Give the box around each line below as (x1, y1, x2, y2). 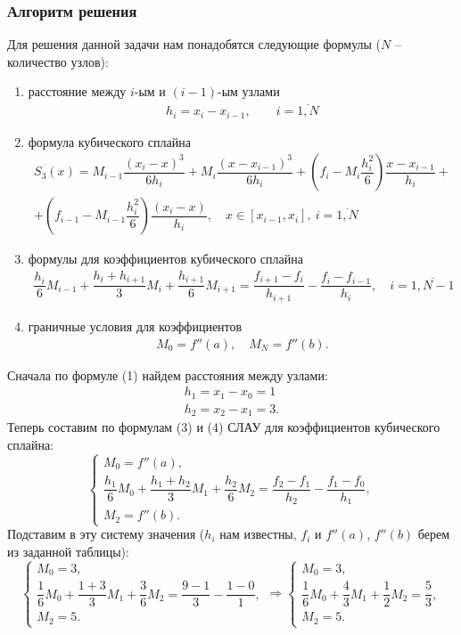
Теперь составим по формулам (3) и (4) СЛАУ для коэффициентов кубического (7, 418, 440, 436)
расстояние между (28, 82, 127, 101)
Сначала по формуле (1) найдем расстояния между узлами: (7, 365, 328, 384)
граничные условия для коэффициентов (28, 316, 243, 335)
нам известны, (219, 525, 297, 543)
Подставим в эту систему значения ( (7, 525, 205, 543)
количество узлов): (7, 52, 109, 70)
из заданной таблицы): (7, 542, 129, 560)
